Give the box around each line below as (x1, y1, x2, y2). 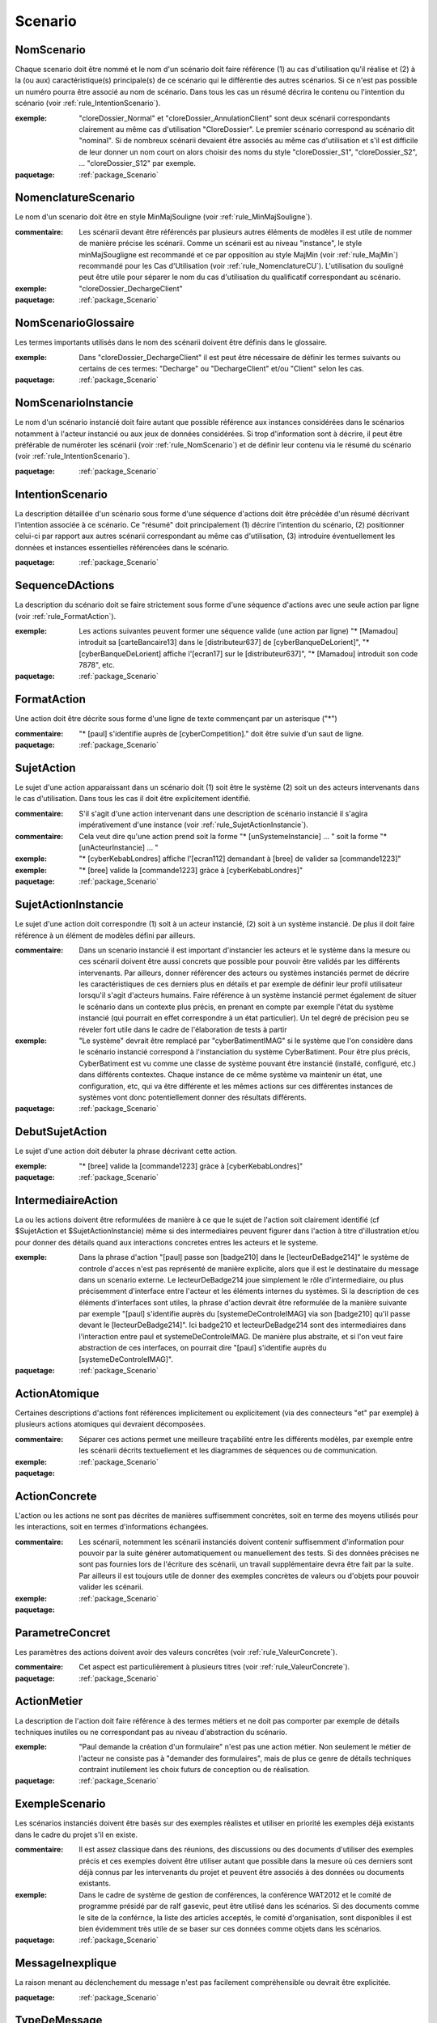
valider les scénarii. (78, 1582, 144, 1592)
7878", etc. (78, 660, 115, 670)
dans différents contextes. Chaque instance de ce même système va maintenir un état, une (78, 1070, 383, 1079)
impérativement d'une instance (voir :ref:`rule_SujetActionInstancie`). (78, 820, 309, 829)
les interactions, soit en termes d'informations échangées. (15, 1522, 210, 1532)
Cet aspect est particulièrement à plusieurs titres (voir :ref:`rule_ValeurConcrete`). (78, 1662, 350, 1672)
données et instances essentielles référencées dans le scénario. (15, 542, 230, 552)
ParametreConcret (15, 1626, 111, 1639)
